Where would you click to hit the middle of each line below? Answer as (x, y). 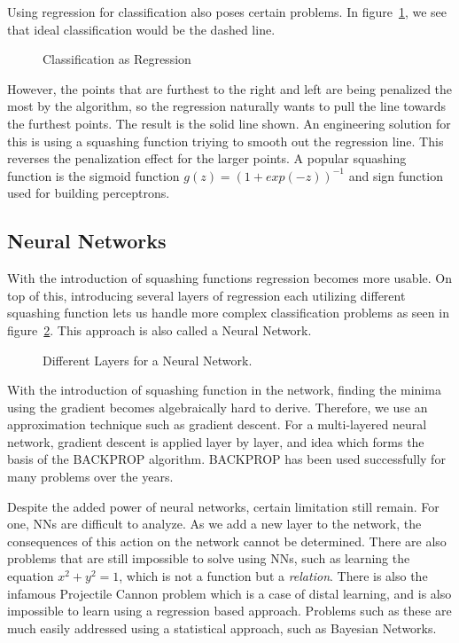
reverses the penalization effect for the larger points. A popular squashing (207, 158)
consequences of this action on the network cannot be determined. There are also (227, 541)
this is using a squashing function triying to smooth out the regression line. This (226, 141)
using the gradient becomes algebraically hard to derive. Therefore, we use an (218, 407)
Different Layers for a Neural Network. (148, 360)
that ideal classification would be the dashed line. (141, 29)
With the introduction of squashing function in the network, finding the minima (224, 390)
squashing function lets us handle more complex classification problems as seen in (228, 313)
